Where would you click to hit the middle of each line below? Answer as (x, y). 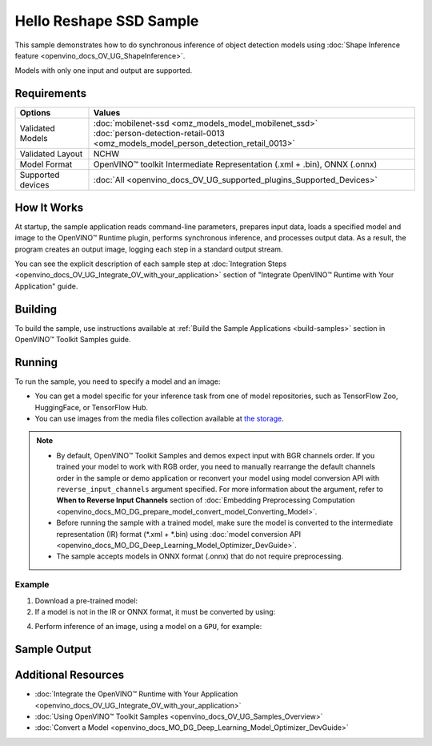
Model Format (46, 164)
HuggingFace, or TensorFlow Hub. (91, 407)
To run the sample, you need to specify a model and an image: (118, 381)
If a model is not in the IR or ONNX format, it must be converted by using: (155, 611)
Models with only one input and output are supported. (104, 71)
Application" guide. (46, 286)
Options (35, 113)
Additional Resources (69, 675)
